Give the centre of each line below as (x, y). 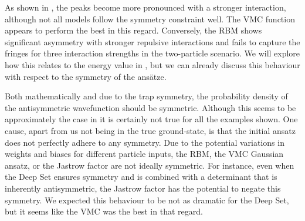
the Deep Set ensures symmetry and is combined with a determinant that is (141, 177)
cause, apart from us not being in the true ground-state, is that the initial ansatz (150, 130)
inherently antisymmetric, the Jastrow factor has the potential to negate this (143, 188)
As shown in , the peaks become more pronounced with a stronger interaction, (145, 7)
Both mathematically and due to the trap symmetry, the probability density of (146, 96)
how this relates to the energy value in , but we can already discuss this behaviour (152, 64)
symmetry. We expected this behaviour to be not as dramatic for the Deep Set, (147, 200)
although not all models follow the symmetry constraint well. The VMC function (150, 19)
